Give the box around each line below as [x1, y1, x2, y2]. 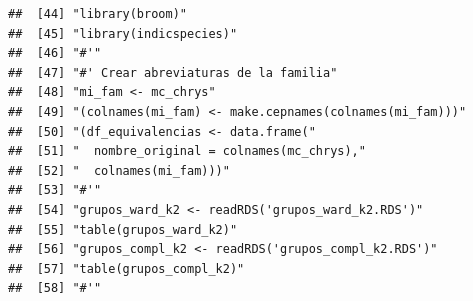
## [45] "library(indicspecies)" [8, 26, 238, 41]
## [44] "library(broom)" [8, 7, 187, 21]
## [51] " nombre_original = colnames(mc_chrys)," [8, 144, 366, 159]
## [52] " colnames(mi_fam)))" [8, 163, 230, 178]
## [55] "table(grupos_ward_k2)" [8, 222, 238, 237]
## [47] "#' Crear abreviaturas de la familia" [8, 65, 338, 80]
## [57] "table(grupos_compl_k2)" [8, 261, 245, 276]
